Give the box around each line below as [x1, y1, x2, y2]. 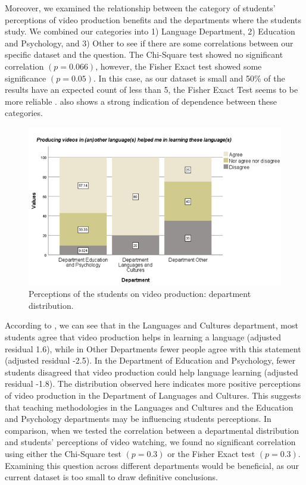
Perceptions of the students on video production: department [29, 287, 251, 300]
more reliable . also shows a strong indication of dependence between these [5, 95, 277, 107]
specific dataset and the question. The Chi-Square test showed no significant [5, 48, 283, 61]
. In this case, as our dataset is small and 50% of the [93, 71, 285, 84]
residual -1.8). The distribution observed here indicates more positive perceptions [5, 377, 301, 390]
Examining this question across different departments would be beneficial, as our [5, 459, 299, 471]
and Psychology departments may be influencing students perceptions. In [5, 412, 271, 425]
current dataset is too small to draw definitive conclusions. [5, 471, 218, 483]
